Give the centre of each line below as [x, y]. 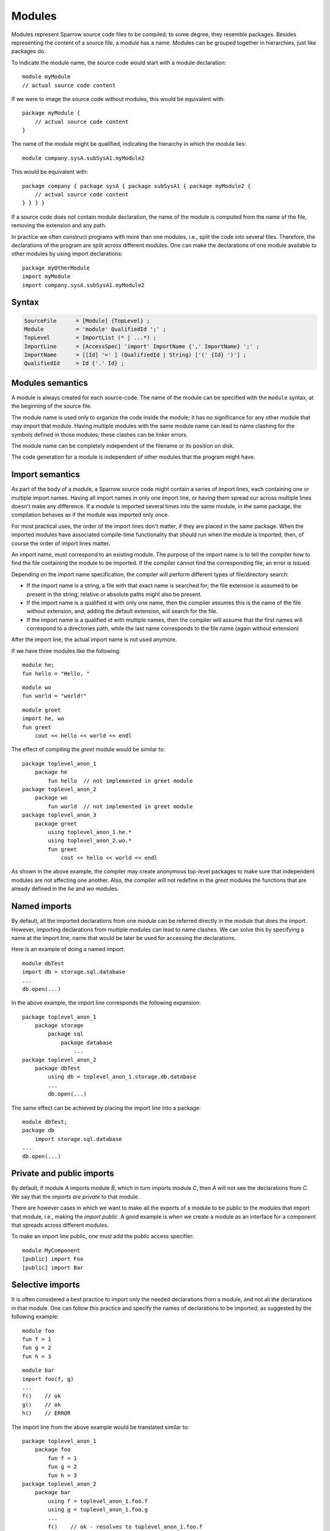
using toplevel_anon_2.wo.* [90, 841]
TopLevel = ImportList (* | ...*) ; [90, 338]
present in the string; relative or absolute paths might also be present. [114, 594]
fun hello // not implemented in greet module [120, 781]
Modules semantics [50, 383]
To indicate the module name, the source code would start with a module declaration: [119, 62]
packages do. [28, 51]
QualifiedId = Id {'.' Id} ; [74, 363]
